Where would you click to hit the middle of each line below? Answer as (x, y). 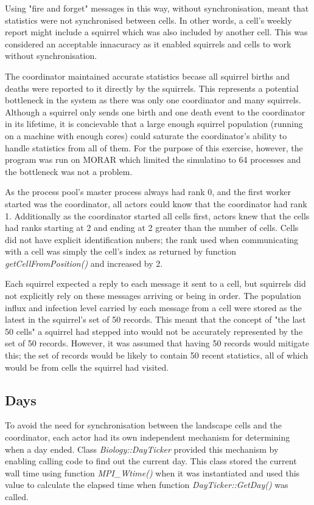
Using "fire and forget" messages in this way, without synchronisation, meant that (157, 8)
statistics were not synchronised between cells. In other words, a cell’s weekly (148, 20)
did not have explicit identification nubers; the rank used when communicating (152, 239)
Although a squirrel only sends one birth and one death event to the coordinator (155, 112)
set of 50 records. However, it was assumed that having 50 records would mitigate (157, 343)
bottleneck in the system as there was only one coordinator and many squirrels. (153, 100)
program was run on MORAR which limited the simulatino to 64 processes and (153, 160)
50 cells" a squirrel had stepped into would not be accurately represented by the (154, 331)
